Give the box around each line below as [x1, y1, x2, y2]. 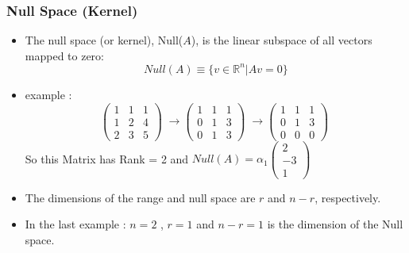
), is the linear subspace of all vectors [191, 32, 372, 48]
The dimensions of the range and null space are [25, 189, 256, 205]
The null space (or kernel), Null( [25, 32, 183, 48]
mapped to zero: [25, 47, 105, 63]
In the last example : [25, 216, 126, 232]
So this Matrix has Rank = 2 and [25, 150, 189, 167]
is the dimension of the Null [267, 216, 403, 232]
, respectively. [314, 189, 381, 205]
